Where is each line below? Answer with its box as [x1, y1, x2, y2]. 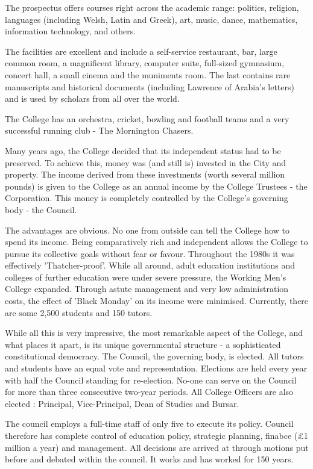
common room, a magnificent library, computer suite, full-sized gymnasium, [5, 57, 285, 69]
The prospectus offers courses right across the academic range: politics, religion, [5, 1, 299, 13]
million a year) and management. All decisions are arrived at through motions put [5, 441, 309, 453]
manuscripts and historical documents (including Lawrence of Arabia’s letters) [5, 80, 294, 93]
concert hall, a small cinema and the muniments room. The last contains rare [5, 68, 291, 81]
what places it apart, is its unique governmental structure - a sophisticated [5, 338, 281, 350]
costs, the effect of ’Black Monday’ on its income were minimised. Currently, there [5, 294, 309, 307]
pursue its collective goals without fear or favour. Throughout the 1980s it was [5, 247, 295, 259]
